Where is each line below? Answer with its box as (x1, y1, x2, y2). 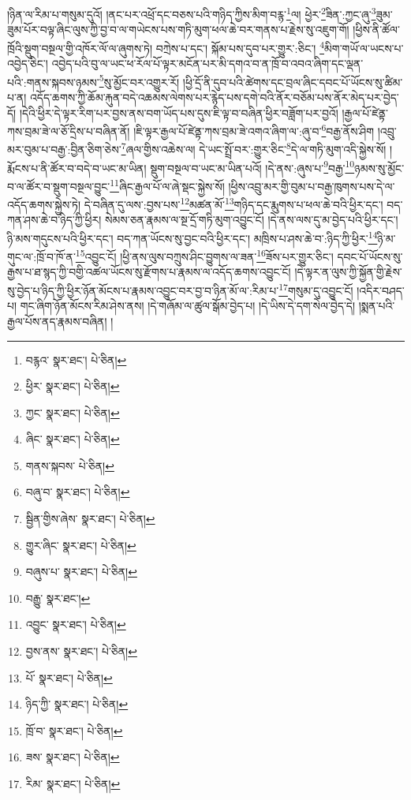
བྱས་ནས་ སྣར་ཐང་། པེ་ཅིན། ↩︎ (25, 643, 137, 660)
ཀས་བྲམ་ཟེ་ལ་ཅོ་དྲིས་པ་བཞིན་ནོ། (7, 122, 130, 139)
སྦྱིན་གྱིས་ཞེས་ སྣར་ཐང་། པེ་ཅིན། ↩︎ (25, 510, 155, 527)
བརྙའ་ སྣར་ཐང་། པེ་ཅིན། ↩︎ (25, 351, 127, 368)
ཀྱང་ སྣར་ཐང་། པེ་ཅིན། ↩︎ (25, 404, 120, 421)
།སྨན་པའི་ (358, 297, 395, 314)
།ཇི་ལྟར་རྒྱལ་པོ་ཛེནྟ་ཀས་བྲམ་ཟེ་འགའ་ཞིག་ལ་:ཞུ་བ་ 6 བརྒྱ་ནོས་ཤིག (133, 121, 375, 139)
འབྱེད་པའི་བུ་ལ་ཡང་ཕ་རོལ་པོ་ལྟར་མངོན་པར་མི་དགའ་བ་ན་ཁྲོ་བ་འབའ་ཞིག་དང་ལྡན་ (51, 55, 364, 72)
